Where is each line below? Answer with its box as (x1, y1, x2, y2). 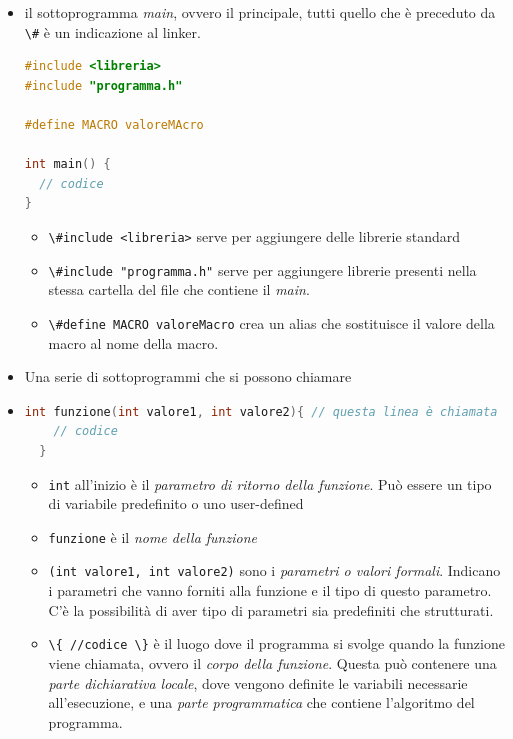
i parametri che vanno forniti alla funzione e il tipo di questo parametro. (48, 580, 492, 601)
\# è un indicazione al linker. (24, 21, 201, 42)
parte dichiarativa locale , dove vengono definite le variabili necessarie (48, 672, 468, 693)
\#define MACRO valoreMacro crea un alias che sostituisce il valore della (48, 312, 495, 333)
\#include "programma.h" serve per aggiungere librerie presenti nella (48, 259, 477, 280)
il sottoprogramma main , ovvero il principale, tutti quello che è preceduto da (24, 2, 496, 22)
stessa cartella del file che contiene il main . (48, 279, 310, 300)
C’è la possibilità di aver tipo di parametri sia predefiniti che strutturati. (48, 599, 494, 620)
